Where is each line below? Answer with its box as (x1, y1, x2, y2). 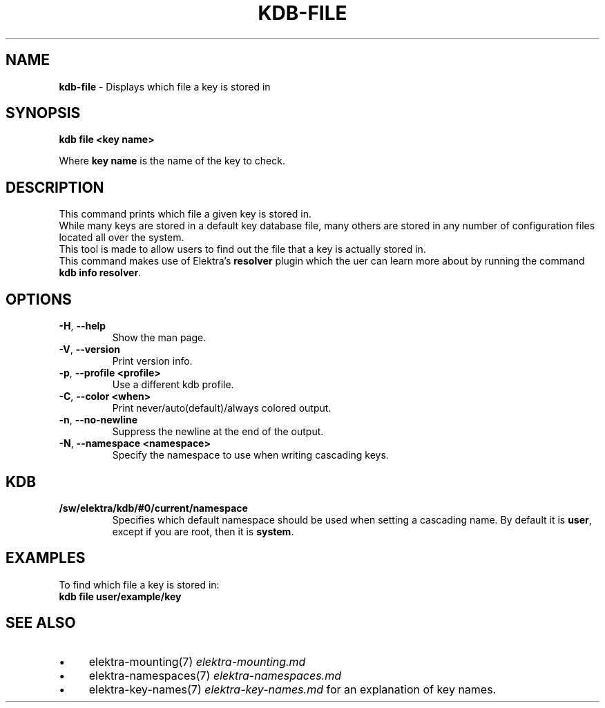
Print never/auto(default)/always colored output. (112, 402, 332, 414)
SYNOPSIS (6, 104, 81, 122)
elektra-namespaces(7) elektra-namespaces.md (88, 668, 342, 682)
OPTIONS (6, 290, 72, 308)
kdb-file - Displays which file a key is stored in (59, 80, 271, 93)
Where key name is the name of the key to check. (59, 155, 285, 167)
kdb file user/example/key (59, 590, 182, 602)
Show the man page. (112, 332, 207, 344)
